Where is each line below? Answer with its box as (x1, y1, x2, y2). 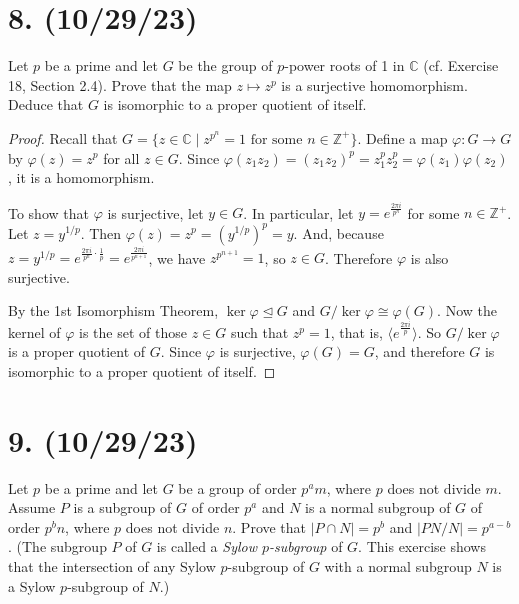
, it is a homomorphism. (8, 167, 155, 188)
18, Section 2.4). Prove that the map (8, 74, 232, 95)
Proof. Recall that (8, 127, 118, 148)
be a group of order (178, 477, 297, 498)
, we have (148, 247, 206, 268)
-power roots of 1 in (284, 55, 405, 76)
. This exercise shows (358, 536, 486, 557)
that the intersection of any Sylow (8, 556, 216, 577)
